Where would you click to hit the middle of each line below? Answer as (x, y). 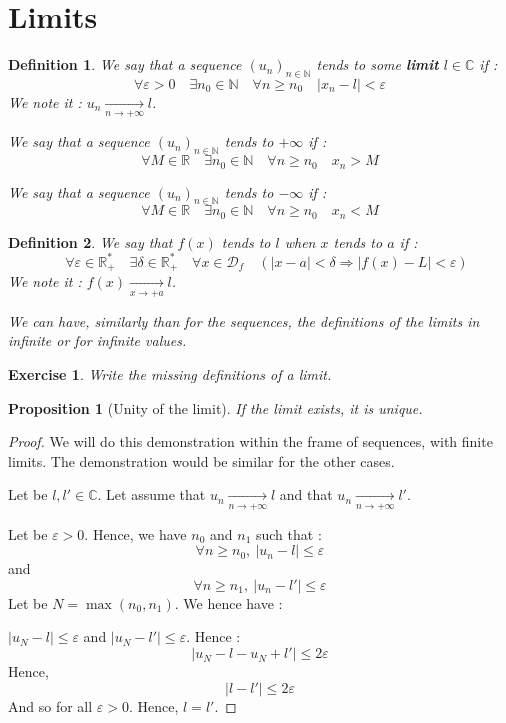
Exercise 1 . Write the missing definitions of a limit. (170, 373)
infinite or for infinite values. (97, 340)
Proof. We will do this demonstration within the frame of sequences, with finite (250, 441)
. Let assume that (151, 494)
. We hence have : (228, 602)
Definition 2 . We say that (90, 241)
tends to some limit (377, 64)
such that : (288, 533)
